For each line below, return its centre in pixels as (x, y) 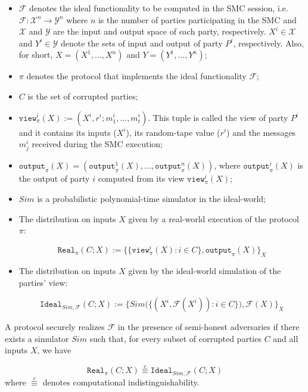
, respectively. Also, (268, 43)
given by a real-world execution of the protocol (214, 218)
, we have (54, 350)
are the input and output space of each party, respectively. (160, 31)
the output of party (54, 178)
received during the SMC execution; (97, 144)
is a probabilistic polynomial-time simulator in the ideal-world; (152, 198)
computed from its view (141, 178)
